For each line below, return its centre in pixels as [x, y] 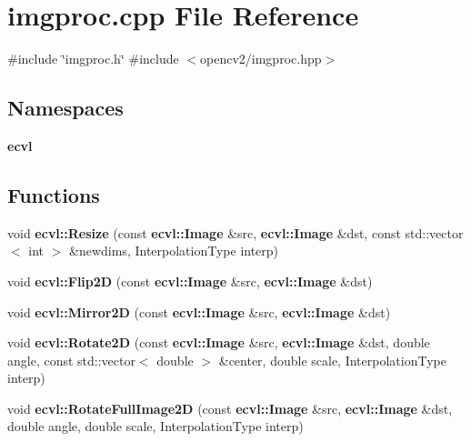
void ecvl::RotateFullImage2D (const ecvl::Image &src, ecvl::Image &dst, [230, 408]
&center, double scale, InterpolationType [332, 360]
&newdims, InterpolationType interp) [174, 251]
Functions [54, 194]
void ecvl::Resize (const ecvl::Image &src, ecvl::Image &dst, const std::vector [235, 232]
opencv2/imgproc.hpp [261, 59]
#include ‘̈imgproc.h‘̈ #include [93, 59]
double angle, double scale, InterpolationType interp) [155, 426]
